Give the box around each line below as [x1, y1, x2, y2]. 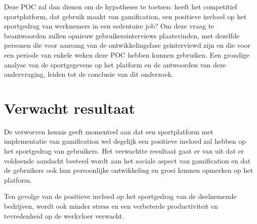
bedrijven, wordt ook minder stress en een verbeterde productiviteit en [4, 201, 218, 211]
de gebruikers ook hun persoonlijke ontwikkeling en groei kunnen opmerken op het [4, 165, 253, 175]
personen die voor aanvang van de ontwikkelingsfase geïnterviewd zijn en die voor [4, 40, 251, 50]
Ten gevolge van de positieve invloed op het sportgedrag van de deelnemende [4, 191, 237, 201]
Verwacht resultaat [4, 97, 135, 118]
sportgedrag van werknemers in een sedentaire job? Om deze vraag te [4, 21, 214, 31]
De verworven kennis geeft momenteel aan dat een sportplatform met [4, 126, 214, 136]
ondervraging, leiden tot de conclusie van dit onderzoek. [4, 69, 173, 79]
